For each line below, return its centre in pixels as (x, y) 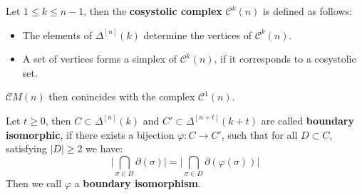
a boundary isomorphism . (138, 183)
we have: (104, 148)
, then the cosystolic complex (153, 11)
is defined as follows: (307, 11)
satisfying (26, 148)
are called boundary (307, 120)
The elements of (57, 35)
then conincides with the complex (122, 96)
